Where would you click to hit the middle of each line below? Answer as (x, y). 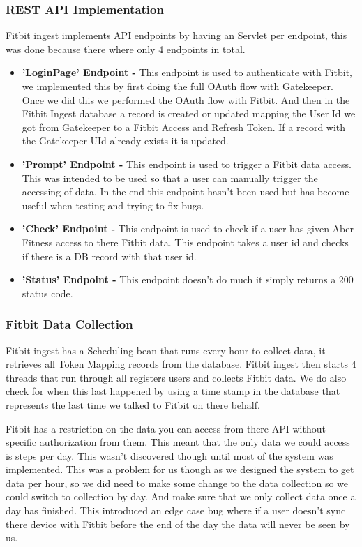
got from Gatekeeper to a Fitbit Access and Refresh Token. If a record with (184, 127)
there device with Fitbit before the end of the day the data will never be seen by (178, 524)
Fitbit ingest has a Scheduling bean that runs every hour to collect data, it (166, 350)
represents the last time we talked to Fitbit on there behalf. (133, 404)
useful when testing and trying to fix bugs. (113, 205)
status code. (47, 293)
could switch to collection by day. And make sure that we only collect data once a (181, 496)
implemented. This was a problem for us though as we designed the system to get (180, 469)
